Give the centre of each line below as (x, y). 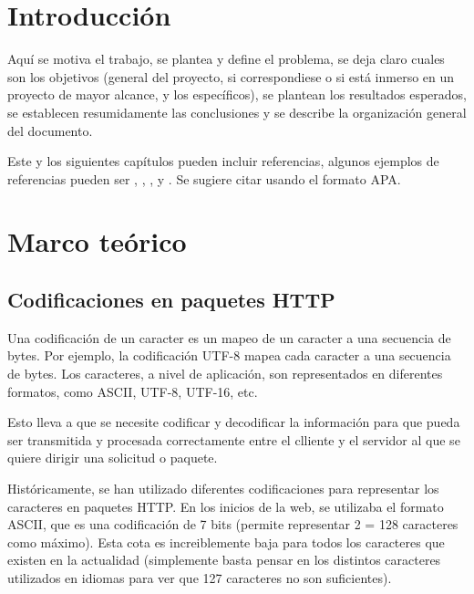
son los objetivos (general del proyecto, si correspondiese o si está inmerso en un (231, 76)
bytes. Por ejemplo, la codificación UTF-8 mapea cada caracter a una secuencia (229, 355)
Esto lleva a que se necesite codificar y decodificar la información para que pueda (234, 422)
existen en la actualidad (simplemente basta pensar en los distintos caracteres (224, 560)
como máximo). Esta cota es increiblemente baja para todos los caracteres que (226, 542)
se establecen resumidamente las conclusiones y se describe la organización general (237, 112)
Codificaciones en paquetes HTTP (171, 300)
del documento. (50, 130)
